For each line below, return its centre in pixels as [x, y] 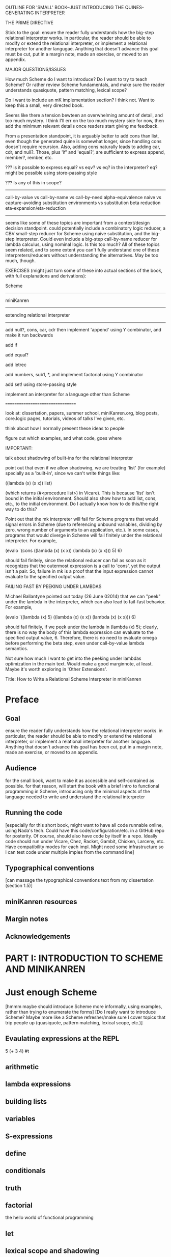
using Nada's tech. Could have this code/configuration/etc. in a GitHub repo [85, 830]
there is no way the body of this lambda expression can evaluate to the [79, 632]
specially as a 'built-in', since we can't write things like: [63, 473]
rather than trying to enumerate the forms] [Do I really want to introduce [81, 1012]
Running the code [34, 813]
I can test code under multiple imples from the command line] [70, 852]
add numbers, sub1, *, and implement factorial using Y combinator [74, 374]
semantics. [17, 648]
